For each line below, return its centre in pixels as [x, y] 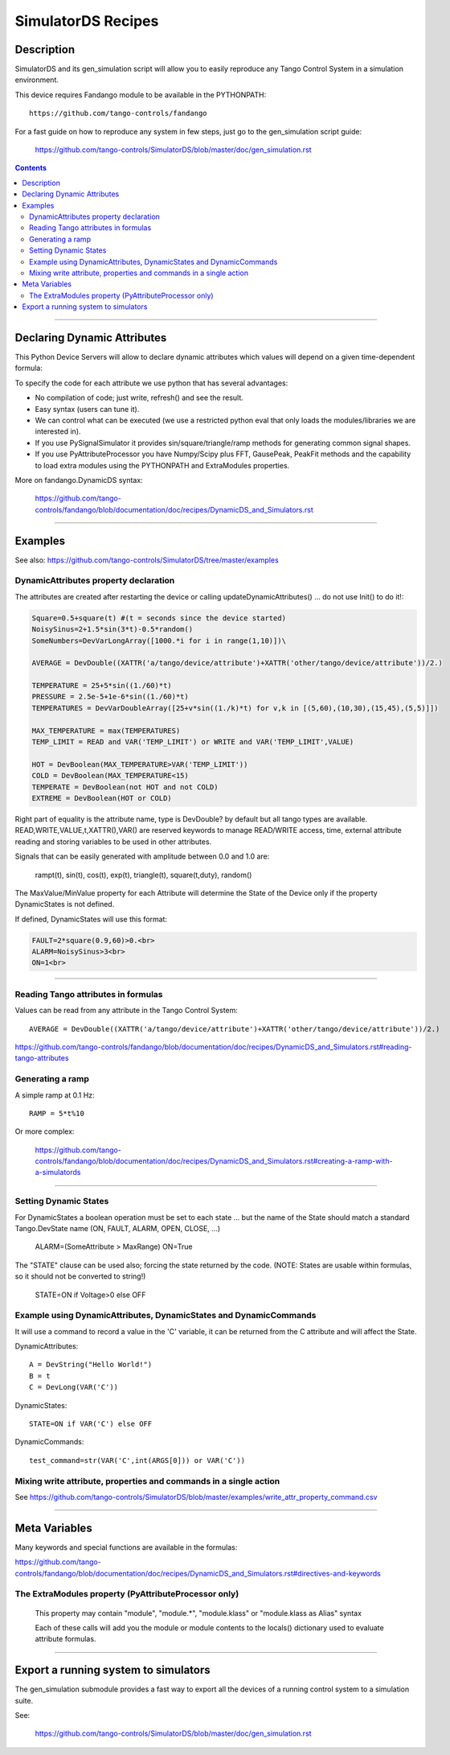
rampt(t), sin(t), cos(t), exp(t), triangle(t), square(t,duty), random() [143, 875]
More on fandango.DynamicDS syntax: [79, 480]
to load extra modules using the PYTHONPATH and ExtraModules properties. [162, 465]
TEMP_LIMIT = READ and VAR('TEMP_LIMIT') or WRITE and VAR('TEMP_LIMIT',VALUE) [193, 742]
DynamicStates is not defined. [65, 904]
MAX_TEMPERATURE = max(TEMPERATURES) [106, 731]
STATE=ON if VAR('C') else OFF [91, 1424]
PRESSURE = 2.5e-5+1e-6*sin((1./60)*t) [110, 697]
